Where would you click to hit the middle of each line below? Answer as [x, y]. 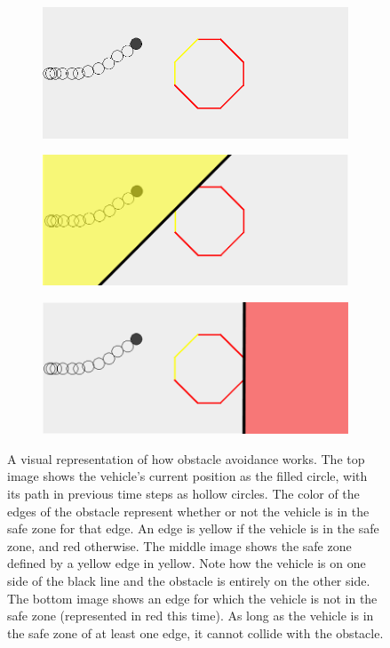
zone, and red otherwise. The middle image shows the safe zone [179, 545]
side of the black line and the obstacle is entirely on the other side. [189, 580]
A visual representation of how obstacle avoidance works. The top [186, 458]
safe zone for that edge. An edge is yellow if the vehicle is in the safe [193, 528]
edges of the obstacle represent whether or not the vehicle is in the [188, 511]
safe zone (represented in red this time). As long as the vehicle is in [191, 616]
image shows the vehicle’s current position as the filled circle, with [187, 476]
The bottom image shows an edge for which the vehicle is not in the [192, 598]
